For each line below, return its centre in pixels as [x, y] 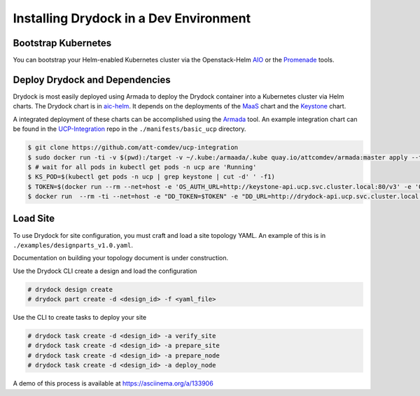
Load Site [34, 219]
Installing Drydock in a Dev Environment [132, 18]
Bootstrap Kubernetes [62, 43]
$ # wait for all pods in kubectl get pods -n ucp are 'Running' [142, 167]
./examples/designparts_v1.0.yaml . [73, 245]
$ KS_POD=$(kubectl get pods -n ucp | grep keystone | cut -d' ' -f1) [152, 177]
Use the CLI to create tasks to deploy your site [80, 318]
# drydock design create [70, 289]
